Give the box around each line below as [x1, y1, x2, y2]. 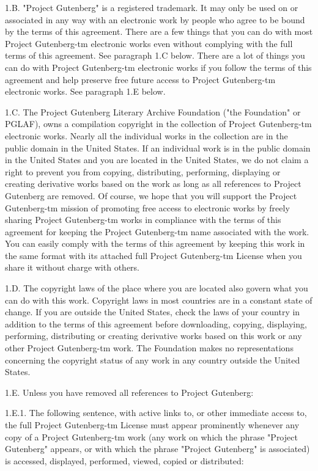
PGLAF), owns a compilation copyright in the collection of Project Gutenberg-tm [5, 117, 312, 130]
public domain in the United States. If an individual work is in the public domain [5, 141, 311, 154]
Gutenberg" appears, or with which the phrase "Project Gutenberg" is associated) [5, 442, 310, 455]
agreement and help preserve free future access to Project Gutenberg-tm [5, 73, 276, 86]
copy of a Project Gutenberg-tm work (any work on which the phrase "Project [5, 430, 298, 443]
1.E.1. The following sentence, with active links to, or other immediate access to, [5, 406, 307, 419]
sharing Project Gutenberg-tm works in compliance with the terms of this [5, 213, 281, 226]
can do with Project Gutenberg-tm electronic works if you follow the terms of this [5, 60, 312, 73]
